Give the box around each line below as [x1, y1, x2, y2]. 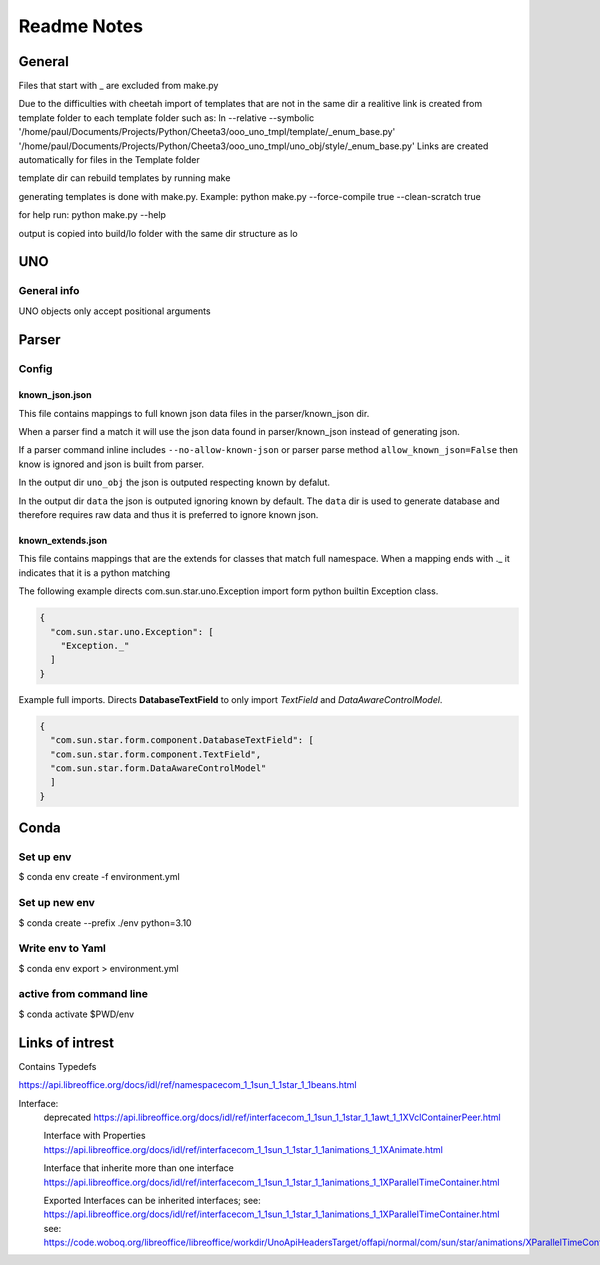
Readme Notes [18, 15, 144, 37]
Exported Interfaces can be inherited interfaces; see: [43, 1194, 261, 1206]
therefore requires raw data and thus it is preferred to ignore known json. [18, 509, 319, 521]
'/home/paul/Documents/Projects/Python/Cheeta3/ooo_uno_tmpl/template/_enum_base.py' [18, 126, 396, 138]
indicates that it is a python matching [18, 566, 171, 579]
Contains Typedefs [18, 1060, 97, 1072]
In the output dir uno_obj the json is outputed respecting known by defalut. [18, 476, 330, 489]
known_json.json [18, 389, 92, 401]
